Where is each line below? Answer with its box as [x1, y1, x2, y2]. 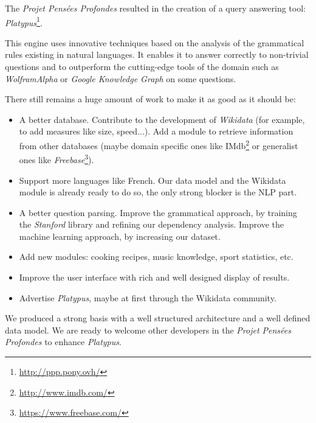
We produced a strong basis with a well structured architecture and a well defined [5, 312, 311, 324]
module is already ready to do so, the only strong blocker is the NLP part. [19, 186, 297, 198]
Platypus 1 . [5, 14, 43, 29]
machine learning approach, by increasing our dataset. [19, 229, 221, 242]
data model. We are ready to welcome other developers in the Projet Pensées [5, 323, 291, 336]
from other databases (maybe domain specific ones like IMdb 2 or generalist [19, 138, 298, 152]
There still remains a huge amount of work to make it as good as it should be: [5, 93, 296, 105]
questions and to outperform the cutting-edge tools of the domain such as [5, 60, 279, 73]
